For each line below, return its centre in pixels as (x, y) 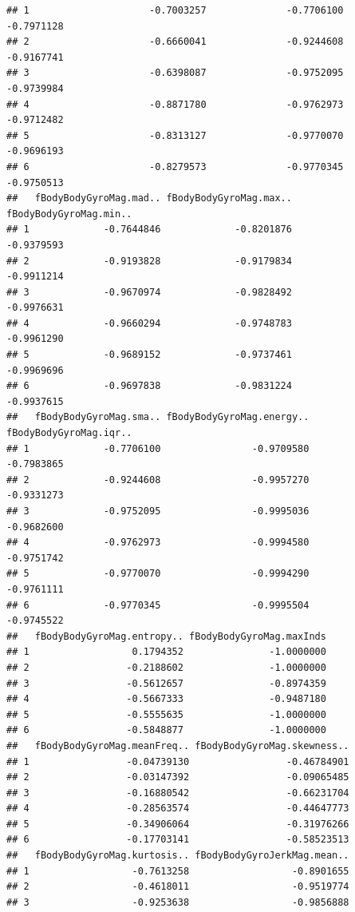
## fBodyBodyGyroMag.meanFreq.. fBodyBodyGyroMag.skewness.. (178, 745)
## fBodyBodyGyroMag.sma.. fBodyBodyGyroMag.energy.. (158, 417)
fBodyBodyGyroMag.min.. (69, 214)
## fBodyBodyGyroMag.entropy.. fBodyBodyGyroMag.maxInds (166, 636)
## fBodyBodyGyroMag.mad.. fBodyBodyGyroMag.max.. (149, 198)
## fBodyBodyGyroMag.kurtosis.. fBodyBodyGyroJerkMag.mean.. (178, 856)
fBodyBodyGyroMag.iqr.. (69, 433)
